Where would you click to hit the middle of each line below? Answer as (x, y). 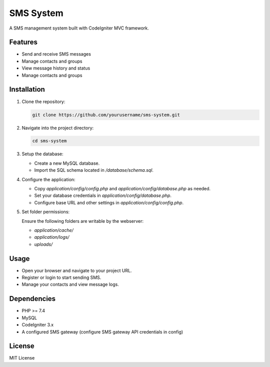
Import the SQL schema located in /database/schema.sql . (94, 170)
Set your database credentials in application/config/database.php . (103, 196)
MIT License (22, 358)
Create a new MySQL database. (67, 163)
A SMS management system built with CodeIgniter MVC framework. (79, 28)
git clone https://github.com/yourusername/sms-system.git (106, 115)
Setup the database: (42, 154)
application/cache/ (54, 230)
